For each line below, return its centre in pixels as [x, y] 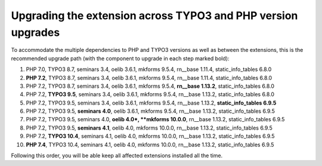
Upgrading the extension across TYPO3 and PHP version [154, 16]
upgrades [35, 32]
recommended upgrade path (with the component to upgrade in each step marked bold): [120, 58]
